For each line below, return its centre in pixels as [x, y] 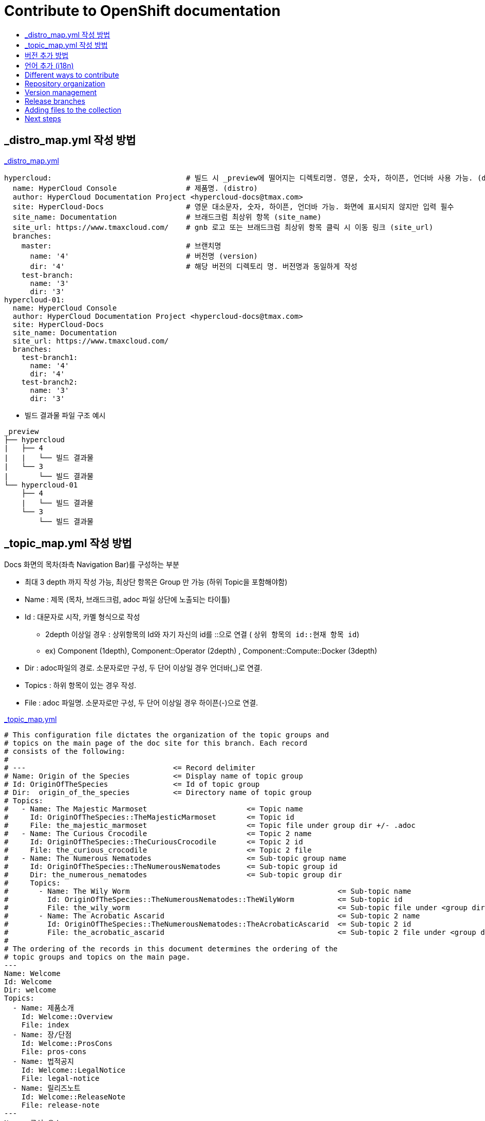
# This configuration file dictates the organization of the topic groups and [167, 735]
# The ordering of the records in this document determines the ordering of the [171, 949]
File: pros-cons [54, 1052]
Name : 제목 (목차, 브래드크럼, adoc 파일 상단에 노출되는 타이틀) [127, 600]
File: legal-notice [60, 1079]
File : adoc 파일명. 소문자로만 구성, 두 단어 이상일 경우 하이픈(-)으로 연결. [142, 703]
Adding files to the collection [73, 110]
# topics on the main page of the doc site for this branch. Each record [156, 743]
